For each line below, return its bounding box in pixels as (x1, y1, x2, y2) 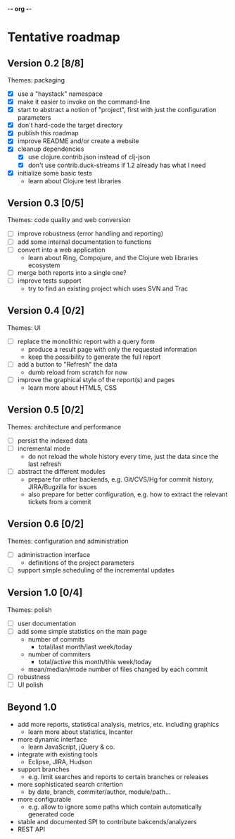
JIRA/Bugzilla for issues (27, 482, 97, 491)
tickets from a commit (27, 497, 91, 506)
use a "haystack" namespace (17, 90, 103, 98)
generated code (27, 809, 75, 819)
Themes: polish (7, 605, 52, 614)
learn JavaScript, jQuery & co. (27, 742, 115, 751)
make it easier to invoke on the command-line (17, 97, 151, 106)
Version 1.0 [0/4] (7, 587, 83, 599)
